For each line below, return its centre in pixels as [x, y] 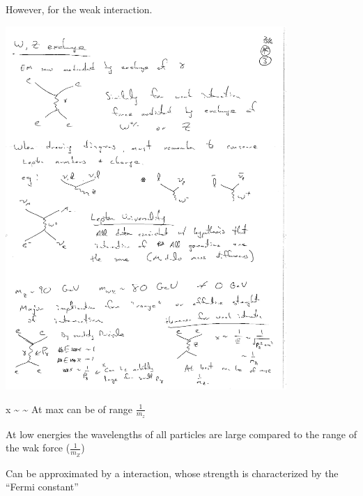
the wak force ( [38, 448]
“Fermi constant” [42, 487]
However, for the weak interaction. [79, 9]
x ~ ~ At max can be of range [69, 409]
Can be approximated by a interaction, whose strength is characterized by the [172, 473]
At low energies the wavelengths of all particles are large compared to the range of [181, 434]
